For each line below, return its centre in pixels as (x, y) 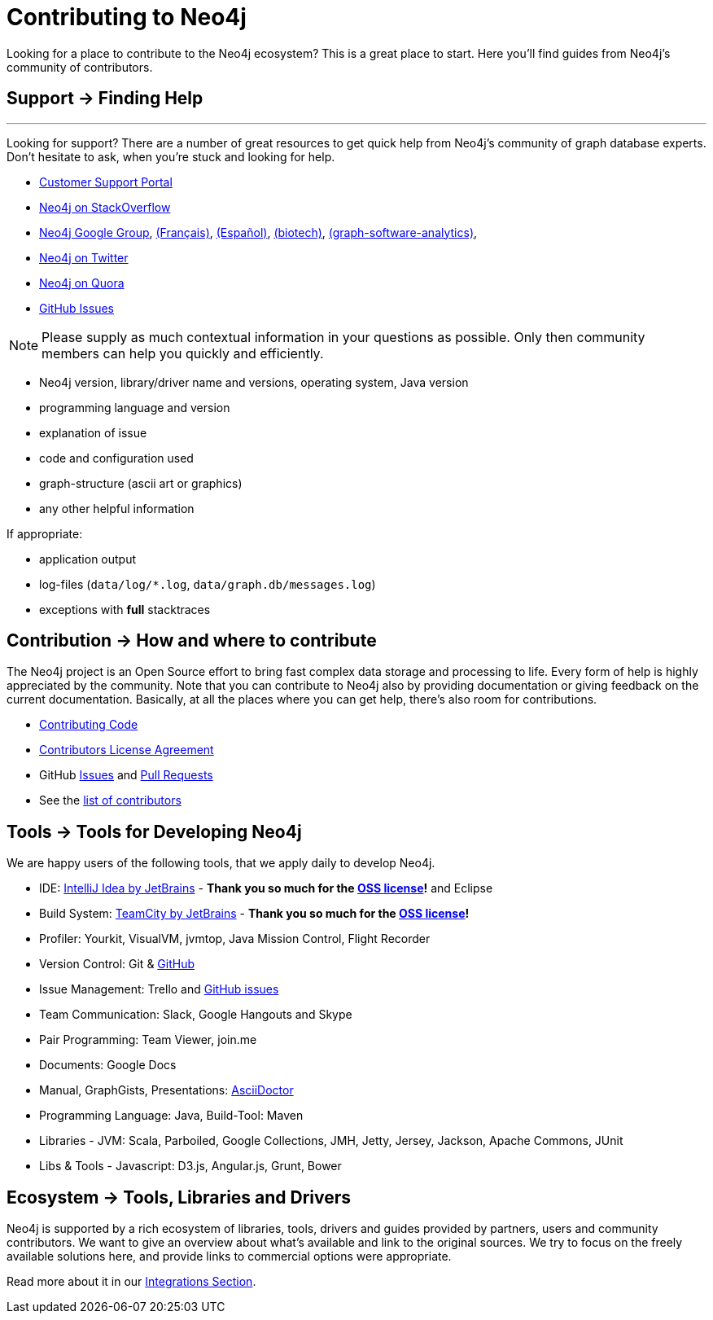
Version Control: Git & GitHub (117, 964)
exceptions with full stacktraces (125, 609)
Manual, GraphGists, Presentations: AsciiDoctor (166, 1090)
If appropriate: (45, 533)
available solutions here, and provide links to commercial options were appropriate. (229, 1256)
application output (88, 559)
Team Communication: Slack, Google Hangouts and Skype (196, 1015)
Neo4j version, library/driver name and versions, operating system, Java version (254, 382)
